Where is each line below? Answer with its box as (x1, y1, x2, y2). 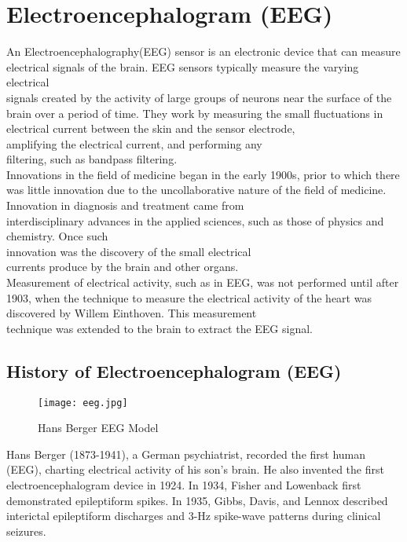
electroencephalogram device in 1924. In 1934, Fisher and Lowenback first (6, 477, 361, 493)
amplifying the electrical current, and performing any (6, 135, 262, 152)
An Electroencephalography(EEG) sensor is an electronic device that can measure (6, 43, 401, 60)
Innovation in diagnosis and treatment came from (6, 197, 244, 214)
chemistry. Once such (6, 228, 108, 244)
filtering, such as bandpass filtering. (6, 151, 178, 167)
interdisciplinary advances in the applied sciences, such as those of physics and (6, 212, 384, 229)
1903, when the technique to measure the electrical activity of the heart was (6, 289, 372, 306)
